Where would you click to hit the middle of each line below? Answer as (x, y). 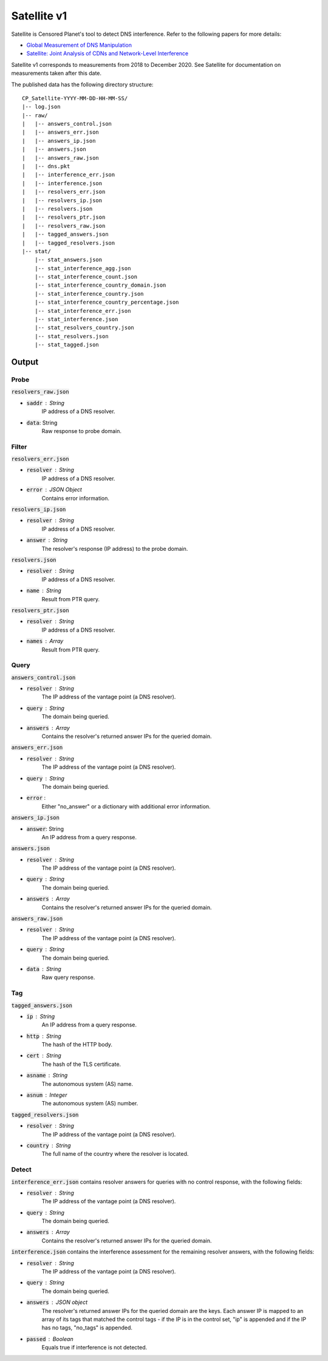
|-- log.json (41, 107)
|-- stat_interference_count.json (86, 277)
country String (49, 1145)
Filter (19, 446)
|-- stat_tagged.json (67, 345)
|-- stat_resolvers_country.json (84, 328)
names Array (45, 641)
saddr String (46, 403)
